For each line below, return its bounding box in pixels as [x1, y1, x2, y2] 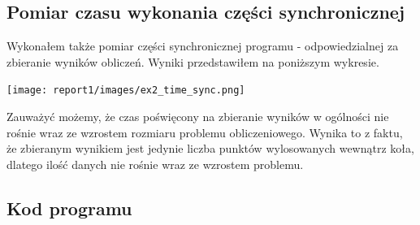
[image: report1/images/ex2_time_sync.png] [6, 84, 245, 97]
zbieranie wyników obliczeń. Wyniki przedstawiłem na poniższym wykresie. [6, 53, 379, 70]
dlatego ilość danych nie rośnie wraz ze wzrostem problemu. [6, 155, 304, 172]
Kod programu [6, 195, 132, 220]
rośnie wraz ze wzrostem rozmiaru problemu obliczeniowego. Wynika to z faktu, [6, 123, 403, 141]
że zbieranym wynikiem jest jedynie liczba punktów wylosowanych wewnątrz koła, [6, 140, 414, 157]
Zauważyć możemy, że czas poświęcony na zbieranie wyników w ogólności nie [6, 108, 389, 125]
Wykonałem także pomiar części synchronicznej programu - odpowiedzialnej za [6, 37, 399, 54]
